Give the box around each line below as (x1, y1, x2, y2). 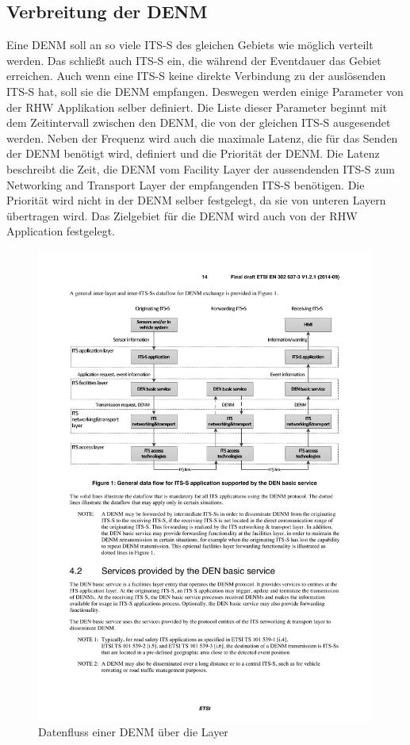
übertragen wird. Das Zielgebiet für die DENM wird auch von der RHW (6, 207, 358, 223)
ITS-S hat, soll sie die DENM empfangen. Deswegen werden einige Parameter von (6, 82, 404, 99)
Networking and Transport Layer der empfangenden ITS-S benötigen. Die (6, 176, 365, 193)
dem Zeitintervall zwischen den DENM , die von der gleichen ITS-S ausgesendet (6, 114, 391, 131)
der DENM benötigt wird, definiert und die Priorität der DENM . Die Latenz (6, 145, 380, 162)
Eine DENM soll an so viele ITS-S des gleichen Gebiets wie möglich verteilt (6, 36, 374, 53)
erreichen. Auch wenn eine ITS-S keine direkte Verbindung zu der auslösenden (6, 67, 386, 84)
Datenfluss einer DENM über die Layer (38, 724, 228, 740)
